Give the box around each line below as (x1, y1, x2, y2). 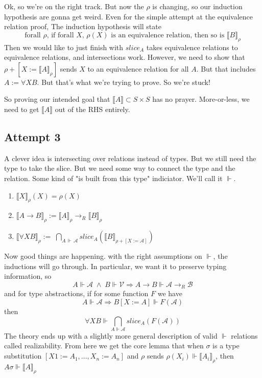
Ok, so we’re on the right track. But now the (4, 1, 144, 11)
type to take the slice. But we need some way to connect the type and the (4, 163, 235, 173)
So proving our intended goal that (4, 94, 110, 104)
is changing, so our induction (152, 1, 243, 11)
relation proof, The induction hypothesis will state (4, 21, 161, 32)
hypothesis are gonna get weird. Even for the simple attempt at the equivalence (4, 11, 253, 21)
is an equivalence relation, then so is (111, 31, 225, 39)
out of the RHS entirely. (55, 103, 130, 114)
